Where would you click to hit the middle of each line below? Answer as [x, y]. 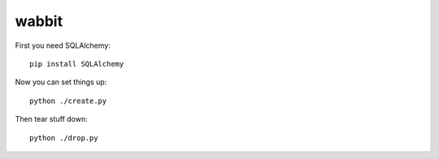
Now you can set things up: [61, 82]
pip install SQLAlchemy [77, 64]
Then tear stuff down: [51, 119]
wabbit [39, 21]
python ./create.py [68, 101]
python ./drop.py [64, 138]
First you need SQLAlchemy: [63, 45]
